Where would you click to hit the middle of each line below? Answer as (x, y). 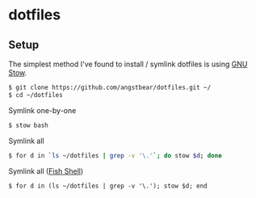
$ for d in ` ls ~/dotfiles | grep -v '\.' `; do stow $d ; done (115, 155)
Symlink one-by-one (42, 110)
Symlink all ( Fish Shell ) (46, 171)
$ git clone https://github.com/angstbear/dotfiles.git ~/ (110, 87)
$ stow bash (28, 125)
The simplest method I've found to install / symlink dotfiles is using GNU (128, 64)
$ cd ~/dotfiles (36, 95)
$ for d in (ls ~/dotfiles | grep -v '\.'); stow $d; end (108, 186)
